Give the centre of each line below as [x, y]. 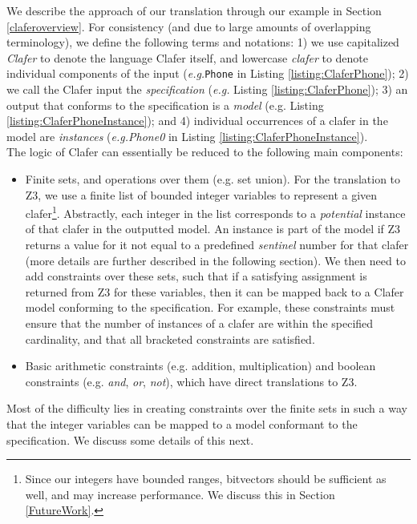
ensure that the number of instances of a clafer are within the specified [199, 323]
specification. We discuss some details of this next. [130, 439]
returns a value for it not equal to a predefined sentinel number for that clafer [217, 245]
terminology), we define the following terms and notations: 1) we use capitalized [203, 42]
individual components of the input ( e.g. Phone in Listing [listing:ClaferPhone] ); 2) [208, 73]
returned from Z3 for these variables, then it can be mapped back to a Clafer [215, 291]
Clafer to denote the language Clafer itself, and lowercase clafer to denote [188, 57]
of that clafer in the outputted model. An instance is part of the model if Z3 [213, 229]
